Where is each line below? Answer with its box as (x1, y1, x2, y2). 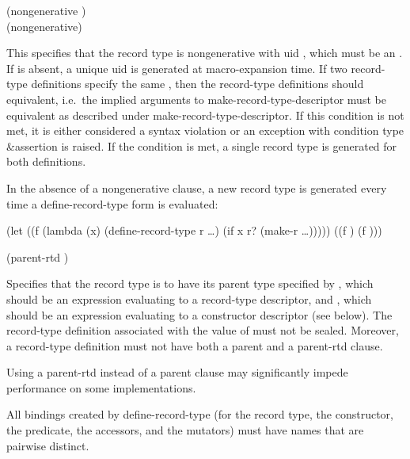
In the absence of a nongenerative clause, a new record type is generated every (6, 179, 387, 196)
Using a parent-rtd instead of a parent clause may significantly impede (6, 364, 348, 381)
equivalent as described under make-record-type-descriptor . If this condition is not (6, 106, 404, 123)
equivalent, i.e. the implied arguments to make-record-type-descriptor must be (6, 90, 386, 107)
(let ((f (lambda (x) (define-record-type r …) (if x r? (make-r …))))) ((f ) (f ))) (6, 222, 382, 239)
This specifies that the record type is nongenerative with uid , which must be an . (6, 44, 403, 61)
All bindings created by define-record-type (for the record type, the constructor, (6, 406, 393, 423)
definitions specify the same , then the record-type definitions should (31, 75, 364, 92)
